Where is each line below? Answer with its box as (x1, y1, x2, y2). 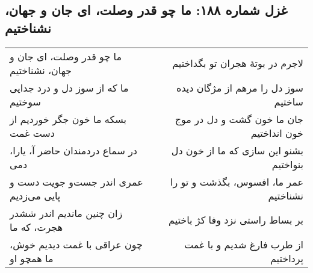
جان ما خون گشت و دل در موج (175, 111, 303, 126)
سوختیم (10, 94, 41, 108)
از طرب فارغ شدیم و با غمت (184, 237, 303, 251)
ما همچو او (10, 251, 54, 265)
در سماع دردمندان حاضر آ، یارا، (10, 143, 137, 157)
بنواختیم (271, 157, 303, 171)
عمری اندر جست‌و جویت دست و (10, 174, 143, 189)
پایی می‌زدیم (10, 188, 61, 202)
